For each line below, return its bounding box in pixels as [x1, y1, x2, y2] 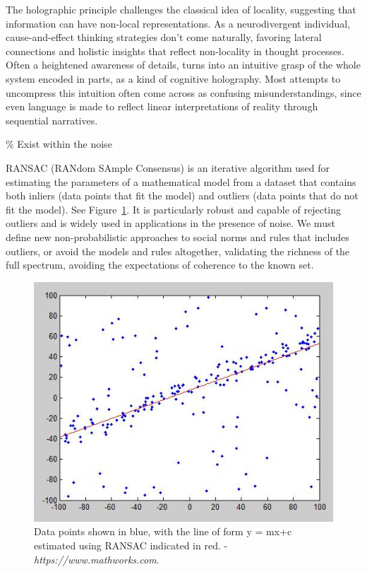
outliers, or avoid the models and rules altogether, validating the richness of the [6, 243, 350, 258]
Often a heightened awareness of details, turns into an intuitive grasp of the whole [6, 57, 361, 72]
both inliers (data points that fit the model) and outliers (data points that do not [6, 188, 359, 203]
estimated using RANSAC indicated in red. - [34, 538, 228, 553]
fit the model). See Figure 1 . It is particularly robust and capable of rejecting [6, 202, 342, 216]
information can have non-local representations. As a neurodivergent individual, [6, 16, 351, 30]
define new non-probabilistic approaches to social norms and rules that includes [6, 229, 349, 244]
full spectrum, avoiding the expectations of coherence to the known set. [6, 257, 314, 272]
